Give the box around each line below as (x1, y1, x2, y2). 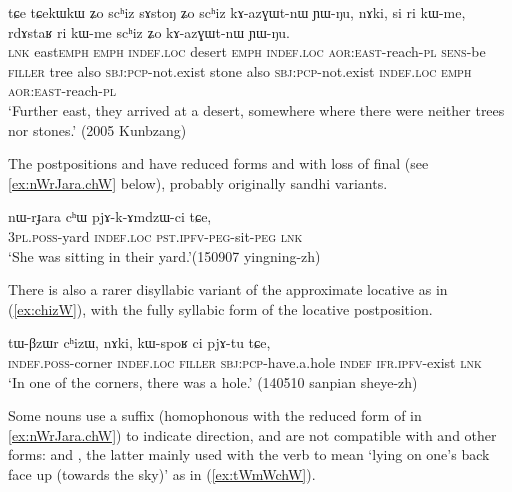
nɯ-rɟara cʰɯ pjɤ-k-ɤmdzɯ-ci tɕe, (8, 206, 212, 227)
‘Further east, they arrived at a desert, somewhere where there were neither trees (8, 99, 505, 120)
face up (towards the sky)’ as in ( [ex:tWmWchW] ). (8, 463, 316, 484)
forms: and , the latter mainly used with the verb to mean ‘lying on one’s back (8, 444, 490, 465)
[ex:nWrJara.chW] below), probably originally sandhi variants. (8, 172, 388, 193)
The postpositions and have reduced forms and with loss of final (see (8, 153, 429, 174)
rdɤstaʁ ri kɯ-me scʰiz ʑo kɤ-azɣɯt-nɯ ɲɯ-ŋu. (8, 21, 290, 42)
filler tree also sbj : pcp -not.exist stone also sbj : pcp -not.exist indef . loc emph (8, 60, 472, 81)
